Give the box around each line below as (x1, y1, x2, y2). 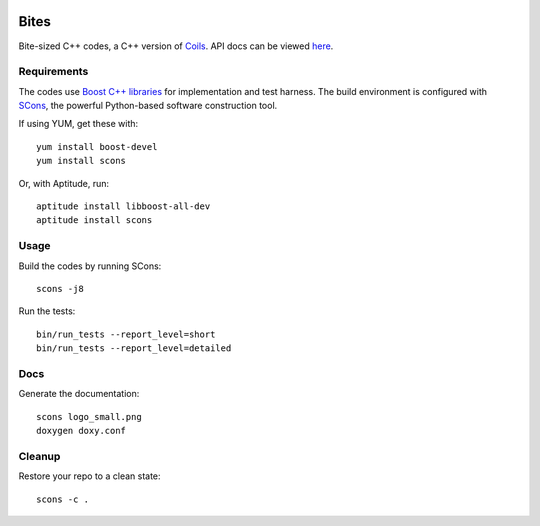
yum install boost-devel (36, 141, 158, 152)
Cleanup (18, 449, 61, 463)
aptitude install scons (36, 215, 153, 226)
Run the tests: (18, 305, 76, 317)
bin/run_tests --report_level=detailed (36, 343, 232, 354)
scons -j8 (36, 283, 84, 294)
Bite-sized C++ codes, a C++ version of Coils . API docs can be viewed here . (18, 40, 334, 52)
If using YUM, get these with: (18, 118, 139, 130)
